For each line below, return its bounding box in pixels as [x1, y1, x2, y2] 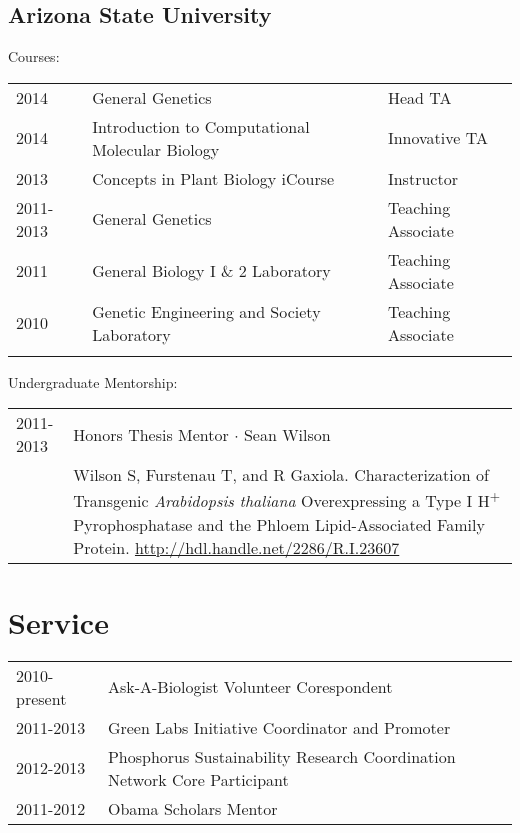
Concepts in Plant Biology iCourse [92, 166, 335, 190]
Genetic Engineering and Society [92, 299, 321, 323]
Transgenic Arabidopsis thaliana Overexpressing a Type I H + [73, 486, 501, 513]
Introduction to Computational [92, 114, 310, 138]
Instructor [387, 166, 458, 190]
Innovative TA [387, 126, 488, 150]
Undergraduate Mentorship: [8, 371, 178, 392]
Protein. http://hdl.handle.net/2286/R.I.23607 [73, 535, 400, 559]
